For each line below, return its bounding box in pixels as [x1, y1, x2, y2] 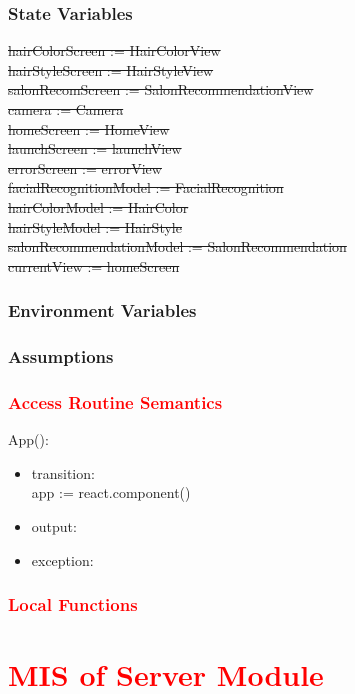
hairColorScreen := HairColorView [8, 40, 221, 61]
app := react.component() [31, 482, 191, 503]
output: [31, 516, 77, 537]
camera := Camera [8, 99, 124, 119]
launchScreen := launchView [8, 138, 182, 159]
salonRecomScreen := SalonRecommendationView [8, 79, 314, 100]
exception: [31, 549, 94, 570]
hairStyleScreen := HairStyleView [8, 59, 214, 80]
